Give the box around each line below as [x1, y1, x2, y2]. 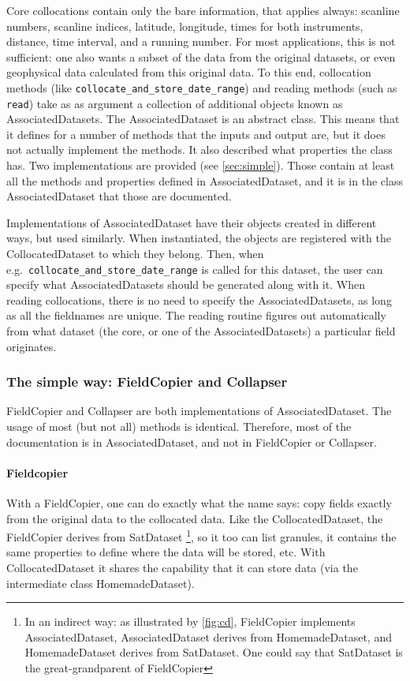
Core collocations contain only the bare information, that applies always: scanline [6, 2, 400, 18]
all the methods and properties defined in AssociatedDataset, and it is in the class [6, 172, 403, 189]
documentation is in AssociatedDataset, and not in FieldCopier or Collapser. [6, 433, 377, 450]
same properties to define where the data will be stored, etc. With [6, 544, 326, 560]
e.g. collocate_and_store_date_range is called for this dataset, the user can [6, 260, 383, 277]
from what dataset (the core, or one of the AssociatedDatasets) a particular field [6, 323, 396, 339]
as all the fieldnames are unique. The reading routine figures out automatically [6, 307, 386, 324]
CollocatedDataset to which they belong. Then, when [6, 245, 264, 262]
